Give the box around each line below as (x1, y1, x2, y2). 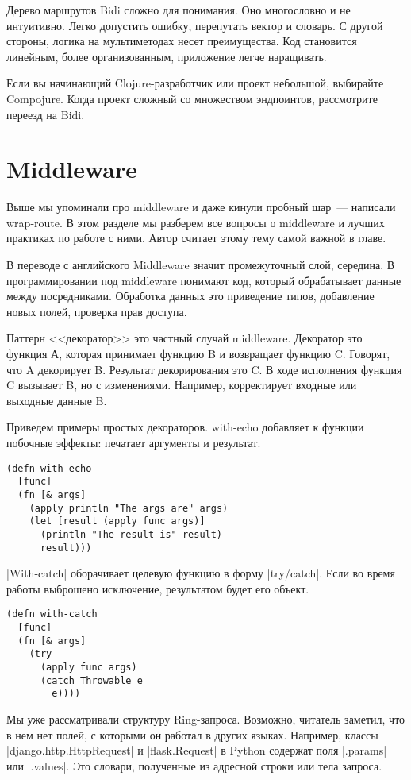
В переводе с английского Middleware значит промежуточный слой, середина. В (6, 257, 395, 273)
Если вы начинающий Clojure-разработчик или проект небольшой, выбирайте (6, 75, 384, 91)
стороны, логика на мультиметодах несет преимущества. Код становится (6, 33, 357, 49)
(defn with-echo (6, 462, 92, 474)
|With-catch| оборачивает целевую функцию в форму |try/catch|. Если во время (6, 565, 395, 581)
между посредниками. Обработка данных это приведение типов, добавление (6, 288, 375, 304)
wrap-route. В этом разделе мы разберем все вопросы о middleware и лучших (6, 214, 385, 230)
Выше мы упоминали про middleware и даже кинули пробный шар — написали (6, 199, 396, 215)
